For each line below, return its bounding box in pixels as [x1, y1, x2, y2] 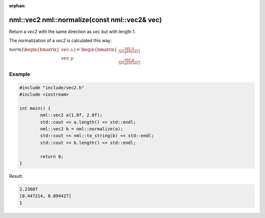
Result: [9, 173, 23, 179]
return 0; [40, 154, 64, 159]
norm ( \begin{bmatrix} [9, 47, 60, 53]
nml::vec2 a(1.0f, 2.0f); [40, 112, 103, 118]
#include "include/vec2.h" [19, 85, 84, 91]
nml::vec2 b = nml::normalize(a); [40, 126, 123, 131]
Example [9, 70, 30, 77]
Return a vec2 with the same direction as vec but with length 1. [9, 29, 136, 34]
